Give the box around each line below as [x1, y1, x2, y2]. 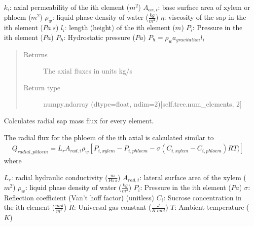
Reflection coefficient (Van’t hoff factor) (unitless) [4, 192, 154, 202]
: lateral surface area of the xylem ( [139, 172, 247, 182]
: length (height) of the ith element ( [65, 22, 176, 33]
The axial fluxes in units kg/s [43, 66, 133, 76]
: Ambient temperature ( [174, 202, 249, 212]
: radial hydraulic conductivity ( [11, 172, 108, 182]
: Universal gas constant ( [74, 202, 151, 212]
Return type [23, 82, 61, 92]
